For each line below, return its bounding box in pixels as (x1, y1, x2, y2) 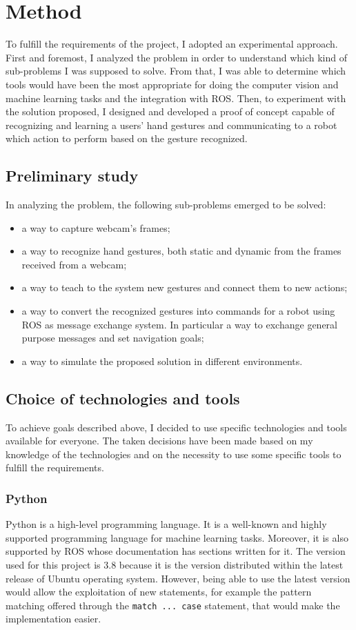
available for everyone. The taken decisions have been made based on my (6, 433, 313, 448)
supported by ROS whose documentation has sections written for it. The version (6, 544, 346, 558)
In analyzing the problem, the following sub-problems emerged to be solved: (6, 197, 326, 212)
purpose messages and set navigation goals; (21, 331, 204, 345)
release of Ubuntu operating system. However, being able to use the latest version (6, 571, 350, 585)
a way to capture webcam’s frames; (21, 220, 170, 235)
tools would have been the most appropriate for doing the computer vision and (6, 77, 339, 91)
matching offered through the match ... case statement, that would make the (6, 598, 340, 612)
